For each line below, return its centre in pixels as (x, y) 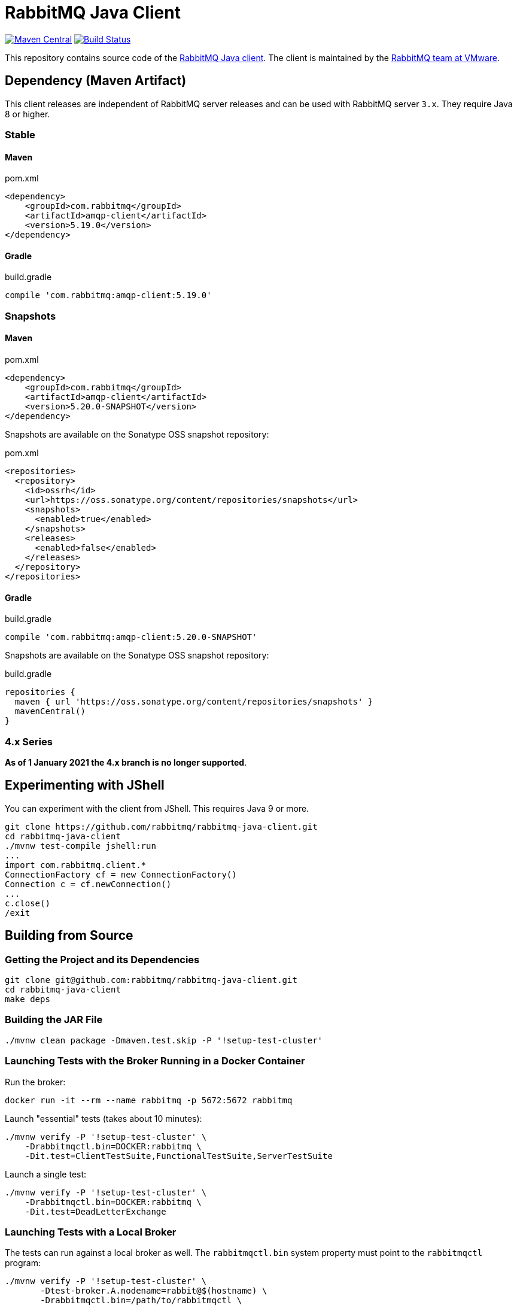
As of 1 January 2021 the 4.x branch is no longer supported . (126, 762)
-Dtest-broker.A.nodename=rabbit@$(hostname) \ (154, 1291)
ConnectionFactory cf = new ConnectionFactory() (121, 874)
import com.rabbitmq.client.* (76, 865)
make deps (28, 999)
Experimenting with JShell (85, 785)
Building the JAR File (54, 1020)
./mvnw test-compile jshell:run (80, 846)
